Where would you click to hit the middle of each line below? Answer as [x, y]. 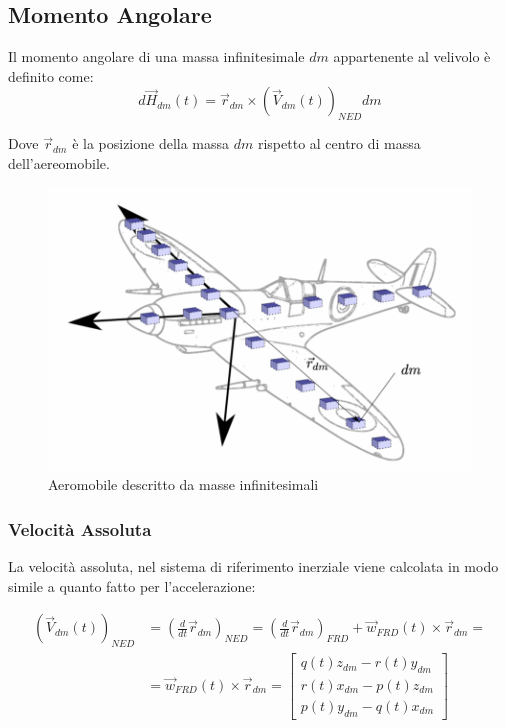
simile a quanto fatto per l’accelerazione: [132, 585]
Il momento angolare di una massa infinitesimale [156, 56]
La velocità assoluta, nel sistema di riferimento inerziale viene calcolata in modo [253, 566]
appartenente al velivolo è [412, 56]
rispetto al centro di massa [339, 143]
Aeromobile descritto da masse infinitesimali [183, 484]
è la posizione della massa [151, 143]
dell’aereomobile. [59, 162]
